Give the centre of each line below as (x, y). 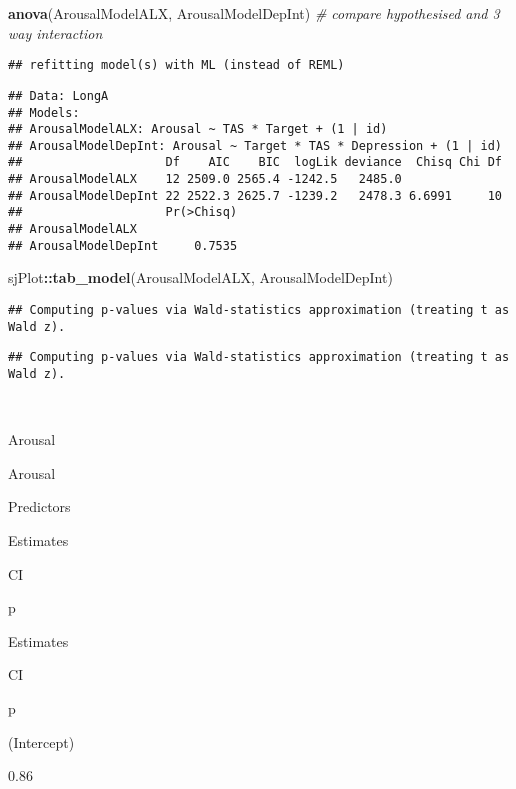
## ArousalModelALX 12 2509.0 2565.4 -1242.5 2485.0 (205, 179)
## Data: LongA (58, 95)
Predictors (39, 506)
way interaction (55, 32)
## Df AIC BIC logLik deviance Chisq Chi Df (255, 162)
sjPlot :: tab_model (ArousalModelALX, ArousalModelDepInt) (200, 277)
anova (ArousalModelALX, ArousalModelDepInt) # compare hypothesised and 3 (254, 13)
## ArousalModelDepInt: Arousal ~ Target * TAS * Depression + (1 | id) (255, 145)
